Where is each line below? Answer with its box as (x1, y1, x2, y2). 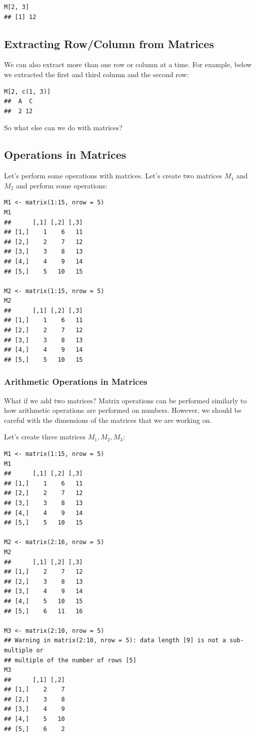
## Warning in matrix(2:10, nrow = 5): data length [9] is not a (4, 637, 226, 644)
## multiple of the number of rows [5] (4, 656, 136, 664)
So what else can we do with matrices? (4, 122, 122, 133)
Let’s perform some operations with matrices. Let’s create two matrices (4, 170, 222, 181)
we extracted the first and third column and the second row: (4, 69, 189, 79)
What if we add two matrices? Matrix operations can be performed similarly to (4, 395, 247, 405)
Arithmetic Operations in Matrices (4, 375, 147, 388)
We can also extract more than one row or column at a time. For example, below (4, 59, 252, 70)
